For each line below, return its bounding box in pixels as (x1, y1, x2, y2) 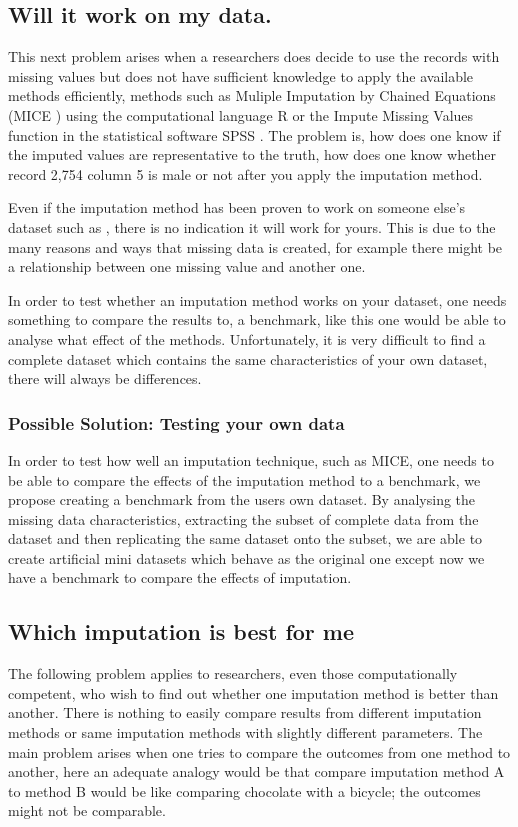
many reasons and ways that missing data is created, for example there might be (8, 236, 503, 257)
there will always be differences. (8, 368, 202, 389)
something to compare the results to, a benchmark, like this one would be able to (8, 309, 506, 330)
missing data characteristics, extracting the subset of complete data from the (8, 508, 479, 529)
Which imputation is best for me (8, 616, 355, 647)
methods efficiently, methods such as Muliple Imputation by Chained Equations (8, 85, 496, 106)
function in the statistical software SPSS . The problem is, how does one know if (8, 124, 501, 145)
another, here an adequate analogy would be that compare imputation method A (8, 761, 505, 782)
